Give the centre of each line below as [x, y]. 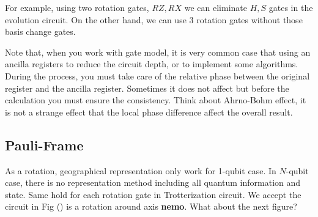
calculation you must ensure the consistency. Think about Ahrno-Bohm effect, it [156, 100]
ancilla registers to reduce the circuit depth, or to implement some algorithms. [152, 64]
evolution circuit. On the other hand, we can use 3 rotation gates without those [154, 19]
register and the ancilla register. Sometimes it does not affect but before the [147, 88]
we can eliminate [216, 7]
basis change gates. [40, 31]
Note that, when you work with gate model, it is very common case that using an [158, 52]
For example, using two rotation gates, [77, 7]
